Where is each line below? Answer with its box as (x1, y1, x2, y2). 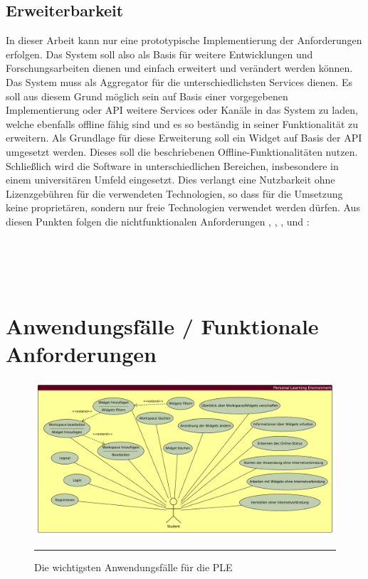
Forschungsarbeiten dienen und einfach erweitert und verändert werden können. (6, 60, 353, 75)
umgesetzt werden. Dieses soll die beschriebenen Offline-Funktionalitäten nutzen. (6, 144, 358, 159)
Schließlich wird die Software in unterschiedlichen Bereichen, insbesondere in (6, 158, 339, 173)
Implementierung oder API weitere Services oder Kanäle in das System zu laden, (6, 102, 358, 117)
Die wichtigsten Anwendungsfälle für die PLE (34, 559, 233, 574)
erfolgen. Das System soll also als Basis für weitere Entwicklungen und (6, 46, 313, 61)
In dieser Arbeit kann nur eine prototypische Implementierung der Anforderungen (6, 33, 362, 48)
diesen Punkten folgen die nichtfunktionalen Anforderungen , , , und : (6, 213, 310, 228)
